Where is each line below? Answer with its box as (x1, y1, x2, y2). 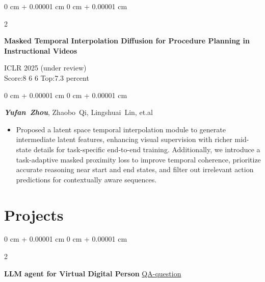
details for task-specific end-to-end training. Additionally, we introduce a (34, 144, 260, 154)
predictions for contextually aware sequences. (16, 174, 157, 184)
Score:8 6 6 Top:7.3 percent (4, 72, 89, 83)
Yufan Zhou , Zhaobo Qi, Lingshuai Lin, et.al (4, 107, 153, 118)
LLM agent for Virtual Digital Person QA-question (4, 268, 181, 278)
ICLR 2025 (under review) (4, 62, 87, 73)
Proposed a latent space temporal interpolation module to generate (16, 124, 226, 134)
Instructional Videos (4, 45, 77, 56)
